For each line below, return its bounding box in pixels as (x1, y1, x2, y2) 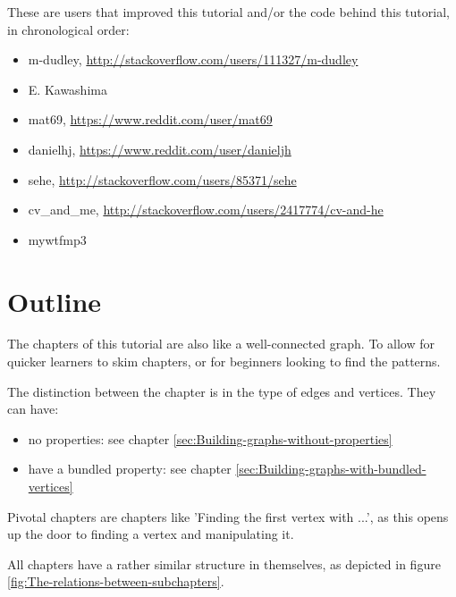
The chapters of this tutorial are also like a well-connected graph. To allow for (7, 334, 435, 353)
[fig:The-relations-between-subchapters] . (7, 572, 224, 591)
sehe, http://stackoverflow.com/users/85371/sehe (28, 170, 297, 189)
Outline (7, 282, 102, 319)
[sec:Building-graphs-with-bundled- (235, 459, 426, 478)
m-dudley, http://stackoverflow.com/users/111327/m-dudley (28, 50, 359, 69)
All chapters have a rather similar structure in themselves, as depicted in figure (7, 554, 441, 573)
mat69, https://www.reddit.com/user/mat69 (28, 110, 273, 129)
